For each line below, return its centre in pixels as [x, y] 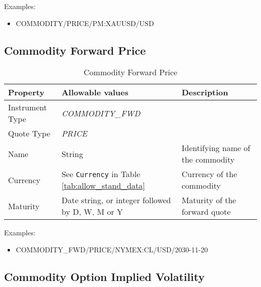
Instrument [28, 107]
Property [26, 92]
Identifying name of [216, 148]
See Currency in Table [101, 174]
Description [205, 92]
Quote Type [29, 133]
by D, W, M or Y [92, 212]
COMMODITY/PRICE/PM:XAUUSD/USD [85, 23]
